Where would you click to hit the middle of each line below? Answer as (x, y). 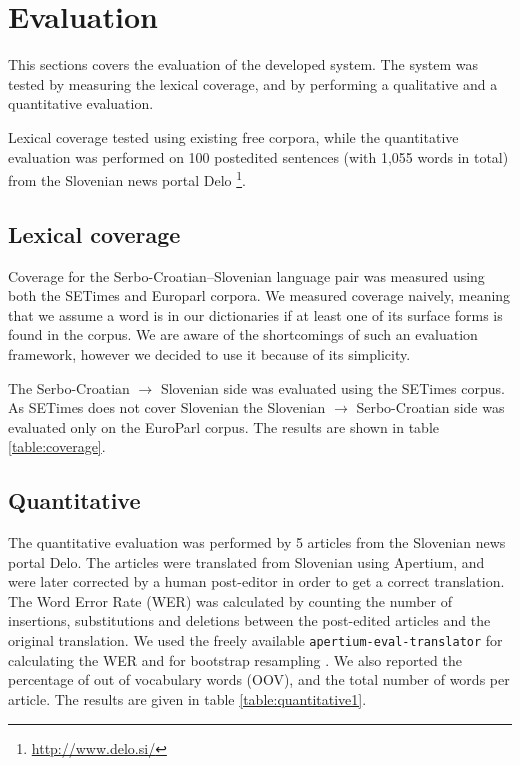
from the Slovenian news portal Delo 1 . (127, 178)
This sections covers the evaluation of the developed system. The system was (243, 64)
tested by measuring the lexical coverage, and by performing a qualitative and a (253, 83)
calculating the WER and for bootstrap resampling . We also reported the (235, 659)
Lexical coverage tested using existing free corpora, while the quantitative (233, 136)
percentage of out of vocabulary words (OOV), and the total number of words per (259, 679)
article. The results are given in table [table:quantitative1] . (187, 698)
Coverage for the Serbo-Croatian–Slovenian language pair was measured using (246, 275)
